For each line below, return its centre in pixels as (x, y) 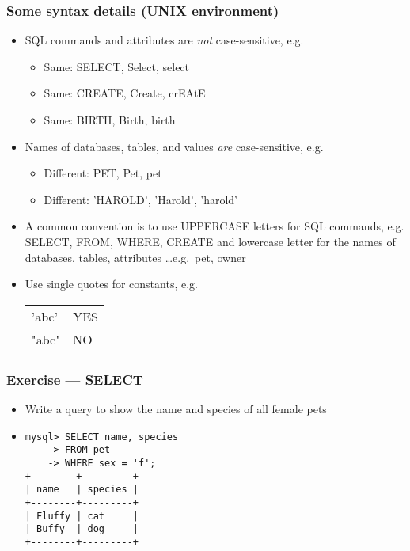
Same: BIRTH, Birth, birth (110, 120)
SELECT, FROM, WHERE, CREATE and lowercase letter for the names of (210, 241)
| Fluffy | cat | (82, 516)
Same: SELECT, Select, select (117, 66)
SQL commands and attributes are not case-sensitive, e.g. (164, 40)
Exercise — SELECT (75, 379)
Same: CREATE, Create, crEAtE (125, 93)
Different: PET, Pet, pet (103, 173)
